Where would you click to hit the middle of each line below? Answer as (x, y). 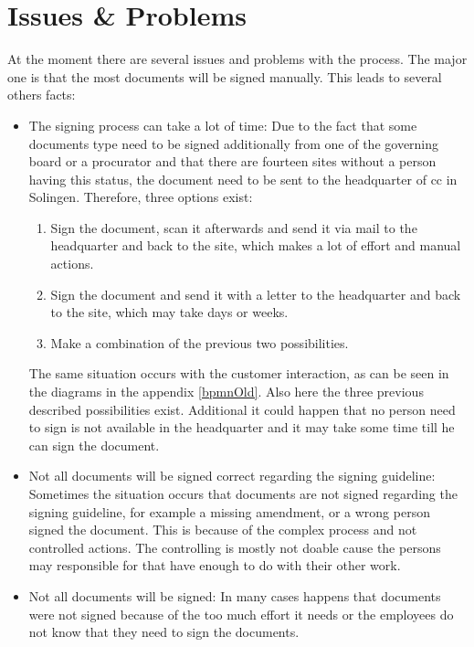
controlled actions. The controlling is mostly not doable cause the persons (235, 547)
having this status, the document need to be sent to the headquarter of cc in (243, 179)
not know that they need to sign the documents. (164, 632)
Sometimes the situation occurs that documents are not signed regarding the (243, 493)
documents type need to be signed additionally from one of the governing (234, 143)
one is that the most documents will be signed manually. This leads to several (225, 76)
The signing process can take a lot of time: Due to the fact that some (223, 125)
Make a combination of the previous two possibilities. (200, 342)
